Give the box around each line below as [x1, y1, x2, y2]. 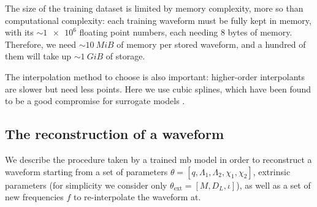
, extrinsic [253, 165, 291, 178]
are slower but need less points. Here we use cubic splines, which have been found [5, 82, 311, 95]
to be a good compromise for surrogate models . [5, 94, 185, 107]
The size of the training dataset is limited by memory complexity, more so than [5, 2, 304, 14]
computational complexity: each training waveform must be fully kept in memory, [5, 13, 311, 26]
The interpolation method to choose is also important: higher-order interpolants [5, 70, 305, 83]
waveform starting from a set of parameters [5, 165, 168, 178]
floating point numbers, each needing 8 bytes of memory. [79, 26, 292, 39]
